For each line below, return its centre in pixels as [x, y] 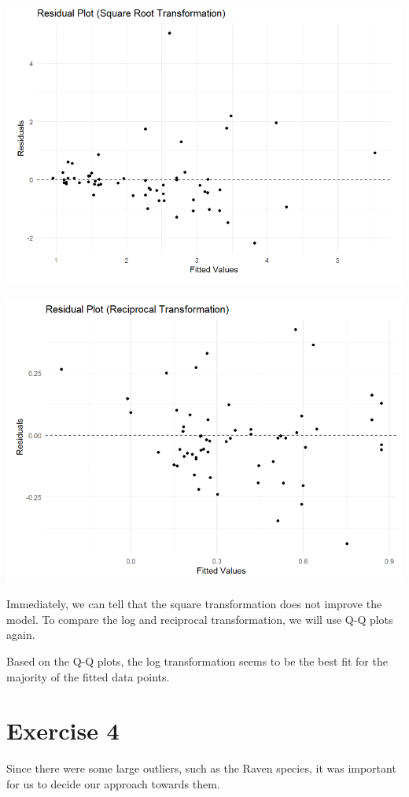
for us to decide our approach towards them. [113, 783]
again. [21, 635]
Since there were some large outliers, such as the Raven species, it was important [201, 768]
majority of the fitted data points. [88, 676]
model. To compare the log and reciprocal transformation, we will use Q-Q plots [200, 619]
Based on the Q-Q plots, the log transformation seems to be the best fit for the [197, 660]
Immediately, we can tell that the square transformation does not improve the [194, 604]
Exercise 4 [63, 731]
